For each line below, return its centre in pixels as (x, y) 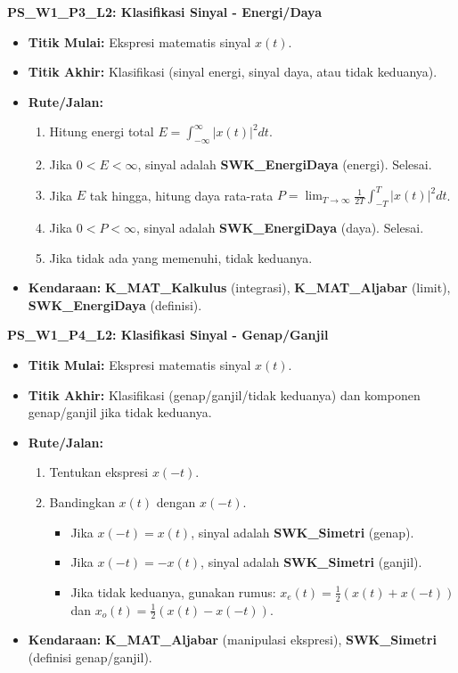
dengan (176, 502)
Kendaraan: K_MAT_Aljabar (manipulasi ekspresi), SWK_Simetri (232, 640)
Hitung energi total (102, 131)
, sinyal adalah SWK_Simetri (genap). (303, 532)
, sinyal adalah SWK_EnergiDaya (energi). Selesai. (285, 164)
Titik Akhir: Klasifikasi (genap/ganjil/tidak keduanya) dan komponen (224, 394)
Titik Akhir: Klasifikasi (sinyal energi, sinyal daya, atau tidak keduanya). (233, 72)
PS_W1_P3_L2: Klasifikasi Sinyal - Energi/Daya (164, 12)
